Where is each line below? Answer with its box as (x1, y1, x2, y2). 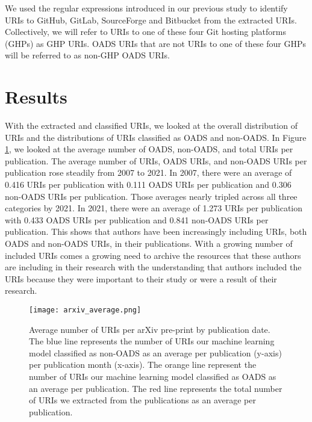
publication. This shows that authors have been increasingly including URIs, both (5, 225, 307, 238)
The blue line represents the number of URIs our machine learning (29, 335, 275, 347)
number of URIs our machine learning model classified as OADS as (29, 370, 276, 383)
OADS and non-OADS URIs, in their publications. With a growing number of (5, 237, 293, 250)
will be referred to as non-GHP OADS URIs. (5, 49, 170, 61)
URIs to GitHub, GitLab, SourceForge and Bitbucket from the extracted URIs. (5, 13, 297, 26)
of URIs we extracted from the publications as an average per (29, 394, 256, 406)
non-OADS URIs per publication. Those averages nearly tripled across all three (5, 190, 298, 202)
